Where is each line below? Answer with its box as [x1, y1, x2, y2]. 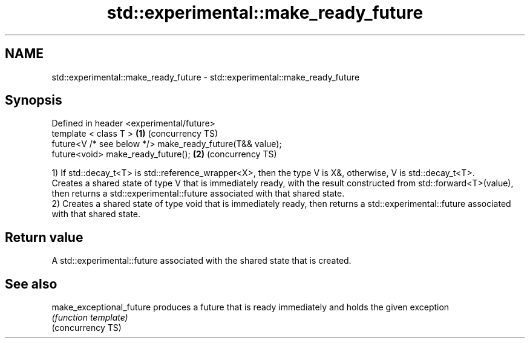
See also [5, 276, 57, 292]
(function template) [51, 312, 128, 323]
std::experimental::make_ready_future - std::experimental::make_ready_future [51, 71, 360, 82]
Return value [5, 229, 83, 245]
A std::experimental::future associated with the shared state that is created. [51, 255, 352, 266]
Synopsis [5, 93, 62, 108]
